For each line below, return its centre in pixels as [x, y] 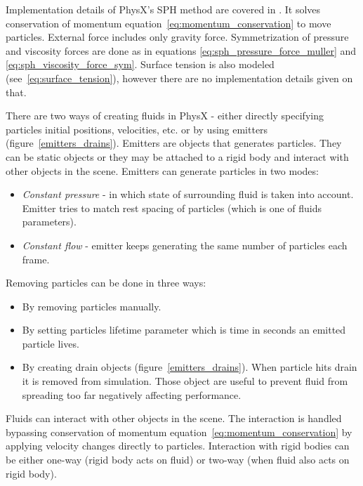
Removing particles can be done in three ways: [106, 283]
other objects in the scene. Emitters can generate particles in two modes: [162, 170]
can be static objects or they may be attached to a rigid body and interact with [177, 156]
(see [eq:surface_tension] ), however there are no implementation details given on [179, 78]
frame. [36, 259]
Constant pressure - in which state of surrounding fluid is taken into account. [188, 194]
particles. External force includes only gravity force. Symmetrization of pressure [177, 37]
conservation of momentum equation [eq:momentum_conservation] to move [169, 23]
